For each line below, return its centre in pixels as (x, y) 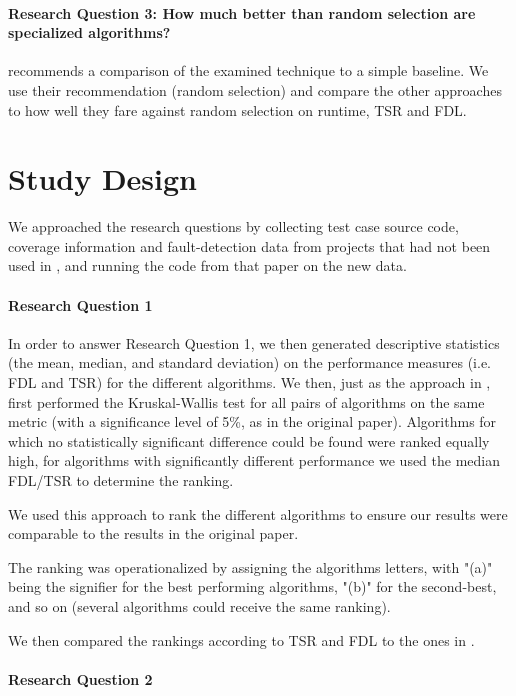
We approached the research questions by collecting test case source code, (233, 226)
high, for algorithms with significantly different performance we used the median (254, 460)
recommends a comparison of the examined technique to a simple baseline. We (248, 70)
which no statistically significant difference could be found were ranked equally (249, 440)
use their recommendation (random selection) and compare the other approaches (255, 89)
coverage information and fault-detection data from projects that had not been (249, 245)
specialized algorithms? (89, 32)
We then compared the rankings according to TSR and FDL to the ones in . (241, 639)
